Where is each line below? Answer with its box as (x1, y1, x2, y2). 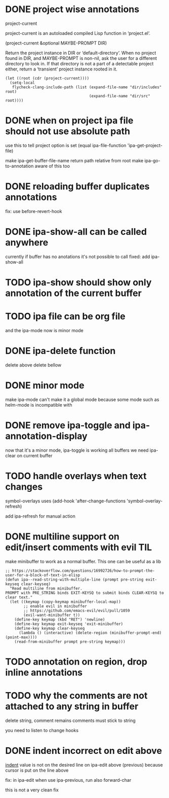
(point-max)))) (5, 635, 37, 640)
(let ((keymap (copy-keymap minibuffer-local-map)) (10, 599, 121, 604)
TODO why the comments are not (5, 690, 148, 701)
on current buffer (17, 452, 53, 458)
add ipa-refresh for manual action (5, 513, 76, 519)
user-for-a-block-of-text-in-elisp (5, 572, 80, 577)
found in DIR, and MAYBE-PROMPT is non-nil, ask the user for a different (5, 55, 157, 61)
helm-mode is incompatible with (5, 402, 72, 408)
